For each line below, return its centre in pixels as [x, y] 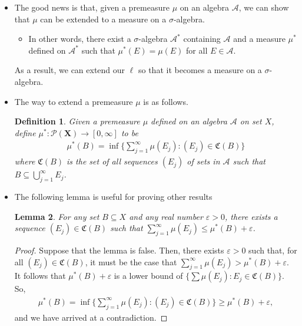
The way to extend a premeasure [74, 101]
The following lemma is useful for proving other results [113, 196]
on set [251, 121]
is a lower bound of [148, 276]
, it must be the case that [131, 261]
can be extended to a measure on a [103, 19]
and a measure [259, 39]
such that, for [273, 250]
